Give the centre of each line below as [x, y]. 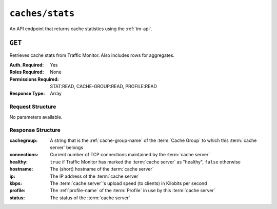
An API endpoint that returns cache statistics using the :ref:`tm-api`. [81, 29]
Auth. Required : [27, 65]
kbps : [16, 183]
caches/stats [42, 13]
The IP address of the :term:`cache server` [95, 176]
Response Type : [27, 93]
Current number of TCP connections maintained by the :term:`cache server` [130, 155]
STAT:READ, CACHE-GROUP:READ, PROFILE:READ [104, 87]
